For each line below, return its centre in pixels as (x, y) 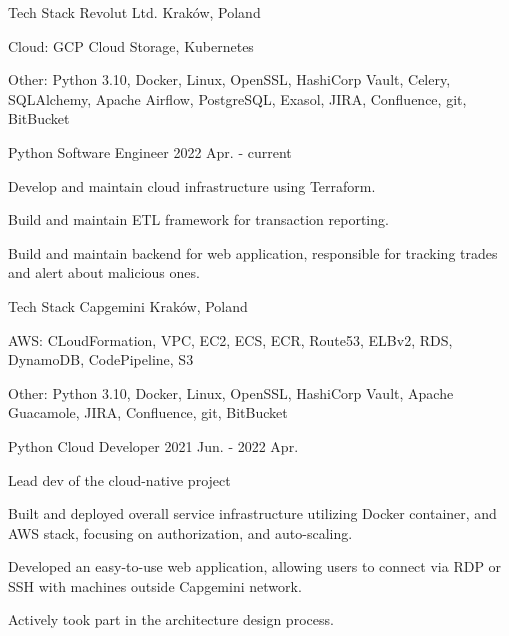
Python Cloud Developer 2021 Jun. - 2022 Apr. (153, 445)
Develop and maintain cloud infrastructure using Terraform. (192, 185)
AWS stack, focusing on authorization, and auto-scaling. (180, 532)
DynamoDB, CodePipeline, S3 (101, 359)
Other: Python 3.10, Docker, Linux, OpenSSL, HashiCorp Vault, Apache (231, 392)
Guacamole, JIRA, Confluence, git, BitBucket (148, 412)
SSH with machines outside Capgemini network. (155, 585)
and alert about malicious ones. (104, 272)
